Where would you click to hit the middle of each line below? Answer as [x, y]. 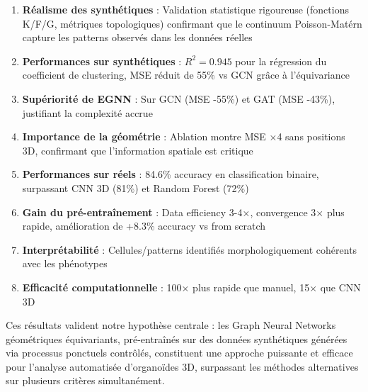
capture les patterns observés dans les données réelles [137, 37]
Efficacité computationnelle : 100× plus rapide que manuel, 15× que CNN [191, 287]
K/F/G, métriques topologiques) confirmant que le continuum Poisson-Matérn [192, 23]
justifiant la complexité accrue [87, 112]
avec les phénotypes [65, 263]
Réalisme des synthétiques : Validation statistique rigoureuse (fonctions [185, 9]
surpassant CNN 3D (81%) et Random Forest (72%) [136, 187]
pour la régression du [281, 61]
